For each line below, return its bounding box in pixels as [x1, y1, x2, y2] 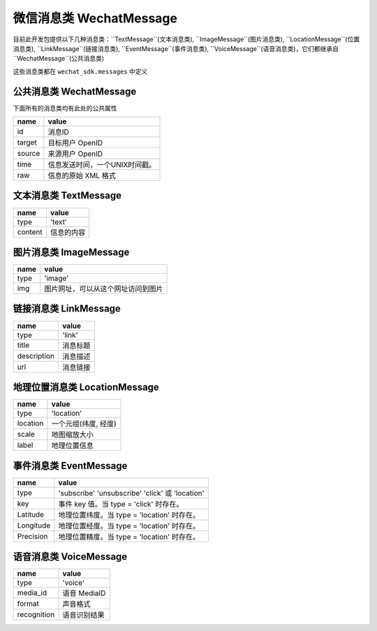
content [17, 227, 43, 237]
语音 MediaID [62, 588, 106, 598]
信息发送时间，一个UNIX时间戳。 [47, 160, 156, 170]
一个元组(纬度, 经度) [51, 419, 117, 429]
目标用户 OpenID [47, 138, 103, 148]
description [17, 351, 55, 361]
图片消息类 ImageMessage [13, 246, 130, 258]
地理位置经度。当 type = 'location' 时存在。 [58, 521, 200, 530]
